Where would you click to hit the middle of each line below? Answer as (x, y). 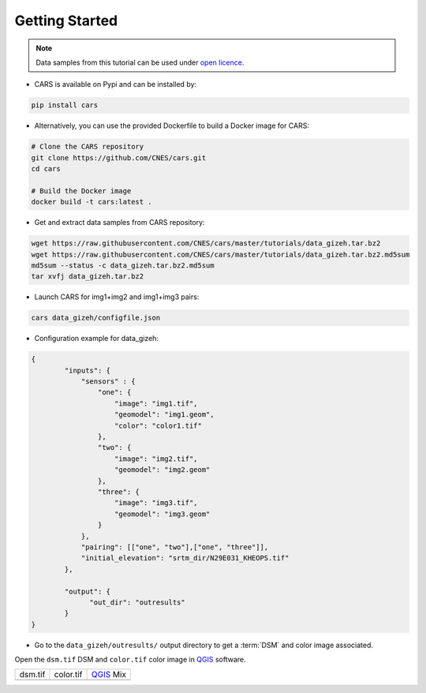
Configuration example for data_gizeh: (97, 339)
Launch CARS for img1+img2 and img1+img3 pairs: (117, 297)
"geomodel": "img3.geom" (163, 514)
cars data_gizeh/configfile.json (96, 318)
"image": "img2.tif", (156, 459)
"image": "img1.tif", (156, 403)
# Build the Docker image (81, 191)
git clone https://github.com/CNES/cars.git (119, 157)
